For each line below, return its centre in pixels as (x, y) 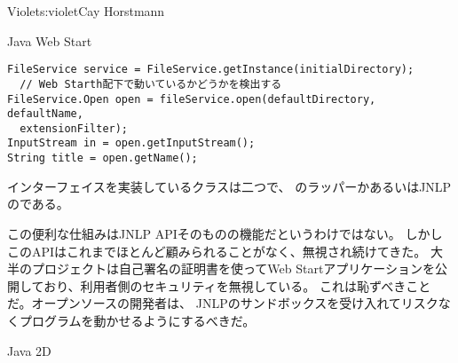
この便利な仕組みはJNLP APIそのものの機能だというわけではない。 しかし (225, 233)
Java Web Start (50, 40)
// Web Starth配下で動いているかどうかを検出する (151, 84)
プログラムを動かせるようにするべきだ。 (137, 320)
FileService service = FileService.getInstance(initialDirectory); (211, 70)
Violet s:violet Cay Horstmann (86, 11)
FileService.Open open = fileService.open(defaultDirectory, (192, 99)
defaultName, (45, 114)
